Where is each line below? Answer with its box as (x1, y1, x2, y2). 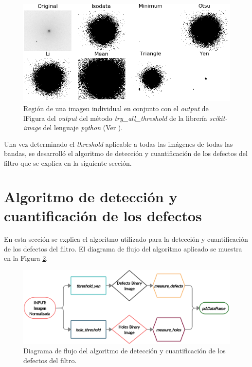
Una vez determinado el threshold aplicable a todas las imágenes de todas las (4, 138, 233, 149)
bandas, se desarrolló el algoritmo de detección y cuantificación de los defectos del (4, 148, 248, 158)
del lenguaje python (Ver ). (43, 122, 123, 133)
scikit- (209, 113, 228, 123)
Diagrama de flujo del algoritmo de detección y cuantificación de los (23, 346, 226, 356)
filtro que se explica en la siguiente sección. (4, 158, 132, 168)
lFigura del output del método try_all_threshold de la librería (23, 113, 207, 123)
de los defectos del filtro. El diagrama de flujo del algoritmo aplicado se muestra (4, 243, 242, 253)
